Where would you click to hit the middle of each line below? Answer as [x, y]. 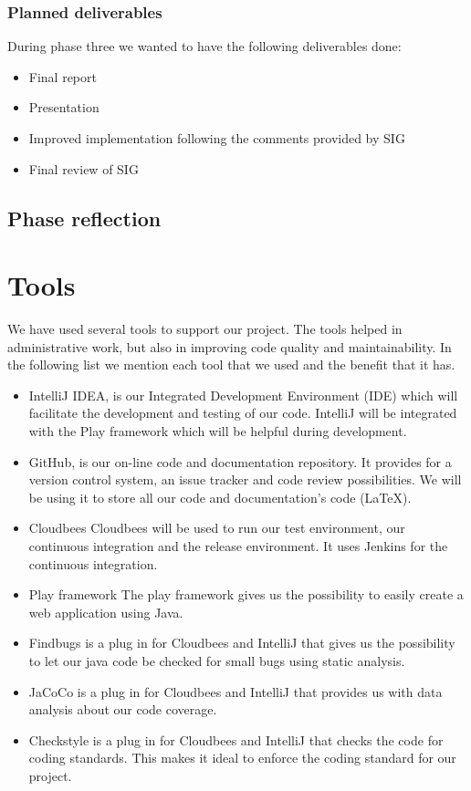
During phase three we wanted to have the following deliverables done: [204, 46]
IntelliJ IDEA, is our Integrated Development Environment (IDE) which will [243, 395]
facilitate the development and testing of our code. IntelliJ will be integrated [243, 413]
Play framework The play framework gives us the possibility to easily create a [246, 594]
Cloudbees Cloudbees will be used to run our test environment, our [217, 528]
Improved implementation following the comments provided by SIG [217, 138]
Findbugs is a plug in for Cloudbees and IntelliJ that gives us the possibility [242, 643]
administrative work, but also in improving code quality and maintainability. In [230, 346]
